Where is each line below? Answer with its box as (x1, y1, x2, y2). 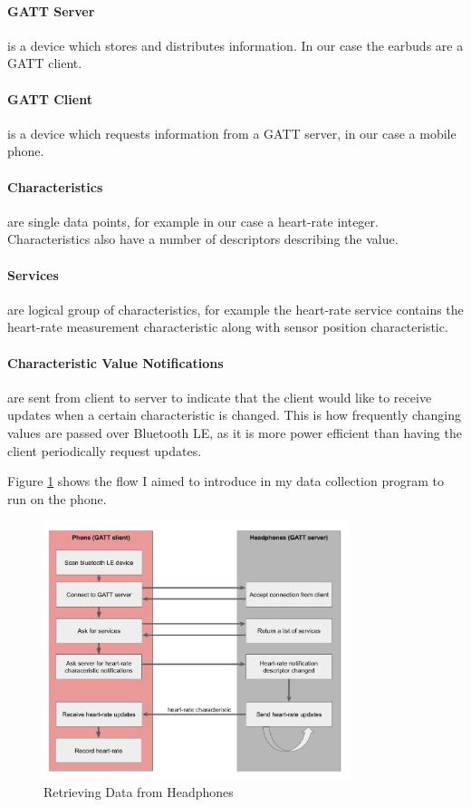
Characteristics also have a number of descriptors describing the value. (7, 229, 399, 248)
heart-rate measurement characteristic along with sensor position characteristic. (7, 317, 448, 336)
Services (7, 265, 59, 284)
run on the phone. (7, 489, 107, 508)
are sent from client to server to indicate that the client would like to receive (7, 387, 432, 406)
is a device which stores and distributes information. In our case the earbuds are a (7, 35, 464, 54)
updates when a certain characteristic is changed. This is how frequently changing (7, 405, 462, 424)
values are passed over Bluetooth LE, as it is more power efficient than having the (7, 423, 462, 442)
